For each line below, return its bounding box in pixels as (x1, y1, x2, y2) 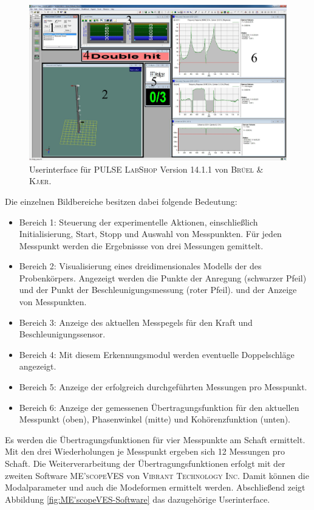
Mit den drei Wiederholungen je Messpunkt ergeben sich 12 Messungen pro (5, 445, 285, 458)
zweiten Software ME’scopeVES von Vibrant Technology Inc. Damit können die (5, 469, 309, 481)
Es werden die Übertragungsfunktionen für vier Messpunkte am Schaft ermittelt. (5, 433, 305, 446)
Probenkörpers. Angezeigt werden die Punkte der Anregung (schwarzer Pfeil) (19, 271, 307, 284)
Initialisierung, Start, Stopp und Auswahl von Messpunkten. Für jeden (19, 227, 282, 240)
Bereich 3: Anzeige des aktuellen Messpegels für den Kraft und (19, 315, 253, 328)
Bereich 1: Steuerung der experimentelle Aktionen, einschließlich (19, 215, 258, 228)
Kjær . (29, 174, 52, 187)
